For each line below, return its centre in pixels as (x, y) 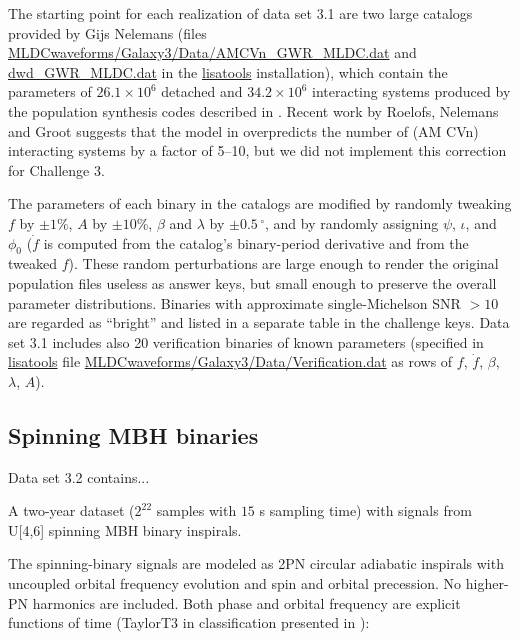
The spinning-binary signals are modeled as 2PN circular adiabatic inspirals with (256, 563)
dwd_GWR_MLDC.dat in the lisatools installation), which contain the (228, 71)
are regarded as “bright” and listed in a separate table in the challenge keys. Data (259, 322)
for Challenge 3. (56, 169)
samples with (196, 510)
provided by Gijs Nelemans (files (107, 32)
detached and (202, 91)
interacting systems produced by (411, 91)
